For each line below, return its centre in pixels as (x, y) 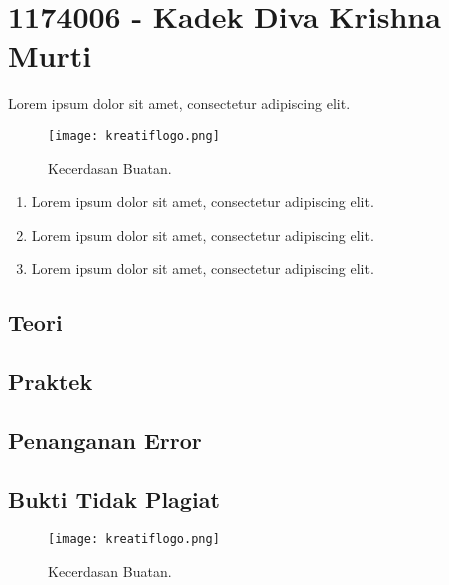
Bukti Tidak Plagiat (114, 498)
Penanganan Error (105, 439)
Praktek (50, 381)
